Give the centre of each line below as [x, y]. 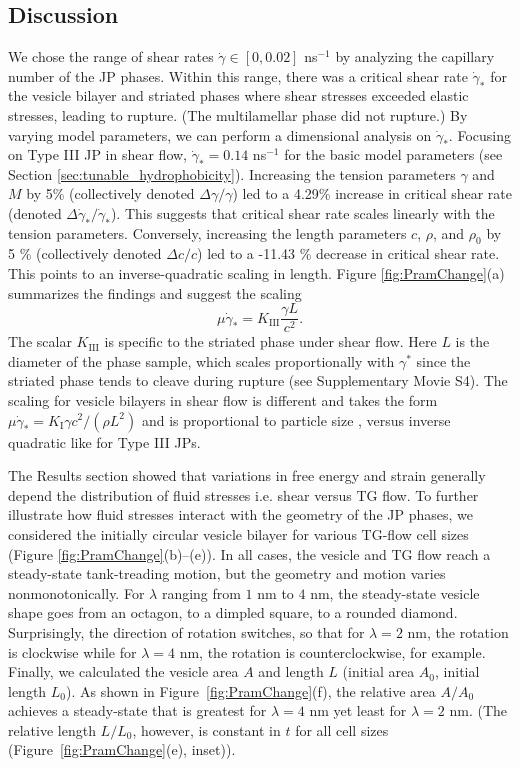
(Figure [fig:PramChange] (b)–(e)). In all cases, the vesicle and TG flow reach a [249, 553]
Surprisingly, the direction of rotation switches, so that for [186, 631]
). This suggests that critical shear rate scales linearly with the [302, 212]
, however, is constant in [206, 729]
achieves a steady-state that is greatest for [137, 710]
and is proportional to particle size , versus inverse [296, 419]
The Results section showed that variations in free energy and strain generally [247, 475]
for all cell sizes [342, 729]
